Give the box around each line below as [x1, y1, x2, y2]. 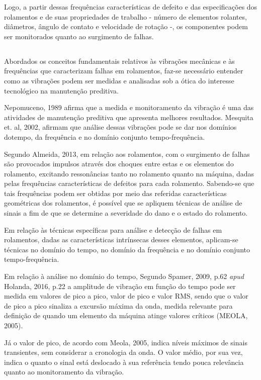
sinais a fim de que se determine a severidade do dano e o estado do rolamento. [4, 208, 248, 218]
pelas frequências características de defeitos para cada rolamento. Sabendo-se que [4, 178, 254, 188]
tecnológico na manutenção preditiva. [4, 85, 119, 96]
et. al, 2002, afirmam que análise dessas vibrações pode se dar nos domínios [4, 122, 237, 132]
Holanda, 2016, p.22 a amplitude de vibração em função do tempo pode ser [4, 280, 236, 291]
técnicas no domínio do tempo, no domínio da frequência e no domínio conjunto [4, 244, 250, 254]
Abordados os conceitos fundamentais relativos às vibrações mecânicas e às [4, 55, 235, 66]
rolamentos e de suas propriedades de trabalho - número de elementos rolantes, [4, 11, 247, 22]
